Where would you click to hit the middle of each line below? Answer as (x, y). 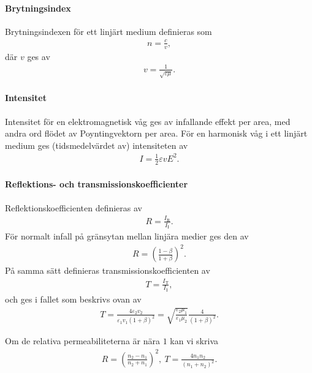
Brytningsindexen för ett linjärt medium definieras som (108, 31)
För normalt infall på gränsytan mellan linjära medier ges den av (127, 236)
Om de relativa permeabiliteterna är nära (82, 341)
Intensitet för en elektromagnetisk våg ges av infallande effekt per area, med (148, 121)
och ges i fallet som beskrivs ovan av (73, 299)
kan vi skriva (194, 341)
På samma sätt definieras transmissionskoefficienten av (108, 270)
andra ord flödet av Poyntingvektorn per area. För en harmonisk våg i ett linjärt (156, 133)
